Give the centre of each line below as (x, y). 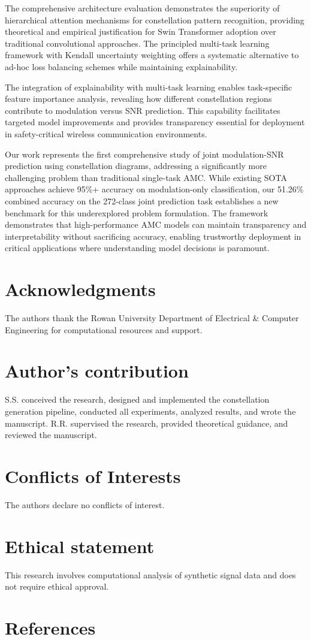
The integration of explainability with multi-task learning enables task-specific (149, 87)
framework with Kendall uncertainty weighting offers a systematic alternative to (152, 55)
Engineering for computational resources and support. (104, 329)
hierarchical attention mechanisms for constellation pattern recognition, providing (155, 19)
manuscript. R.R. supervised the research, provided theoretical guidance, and (147, 423)
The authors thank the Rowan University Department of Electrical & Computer (152, 318)
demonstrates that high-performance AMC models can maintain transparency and (156, 224)
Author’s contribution (97, 371)
